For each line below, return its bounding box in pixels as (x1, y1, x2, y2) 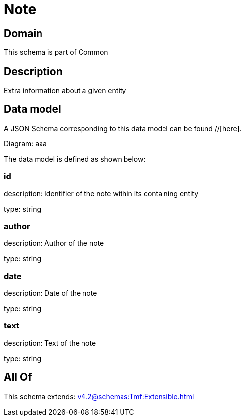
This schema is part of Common (4, 48, 108, 57)
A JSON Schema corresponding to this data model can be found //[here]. (4, 124, 242, 133)
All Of (4, 371, 32, 384)
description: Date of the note (4, 289, 97, 298)
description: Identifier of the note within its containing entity (4, 189, 199, 198)
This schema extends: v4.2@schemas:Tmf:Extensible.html (4, 392, 194, 401)
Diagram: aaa (4, 139, 47, 148)
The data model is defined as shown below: (4, 154, 146, 163)
